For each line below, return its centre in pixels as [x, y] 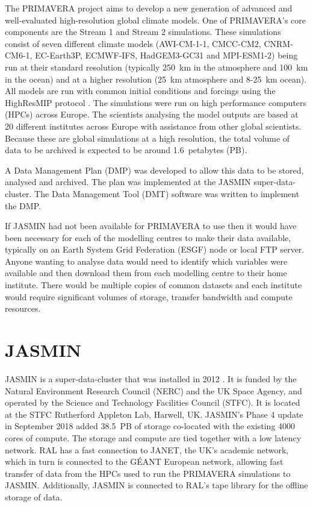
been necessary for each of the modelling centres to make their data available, [148, 237]
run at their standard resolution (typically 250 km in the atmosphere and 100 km [156, 67]
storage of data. [34, 496]
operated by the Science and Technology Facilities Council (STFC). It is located [153, 402]
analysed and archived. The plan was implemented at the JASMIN [128, 182]
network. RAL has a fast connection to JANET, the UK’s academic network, [147, 449]
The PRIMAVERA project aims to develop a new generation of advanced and [149, 8]
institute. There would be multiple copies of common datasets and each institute [153, 285]
